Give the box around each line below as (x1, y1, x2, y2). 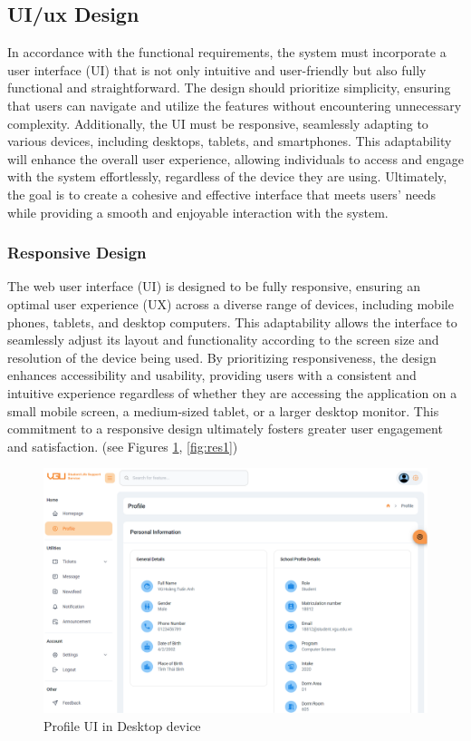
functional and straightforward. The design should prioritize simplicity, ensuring (7, 78, 451, 97)
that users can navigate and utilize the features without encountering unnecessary (7, 95, 462, 114)
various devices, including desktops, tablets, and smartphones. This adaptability (7, 132, 452, 151)
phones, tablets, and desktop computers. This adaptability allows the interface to (7, 312, 457, 331)
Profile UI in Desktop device (43, 716, 201, 735)
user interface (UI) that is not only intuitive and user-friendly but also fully (7, 60, 427, 79)
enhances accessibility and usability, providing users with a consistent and (7, 366, 417, 385)
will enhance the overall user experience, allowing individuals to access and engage (7, 149, 465, 168)
